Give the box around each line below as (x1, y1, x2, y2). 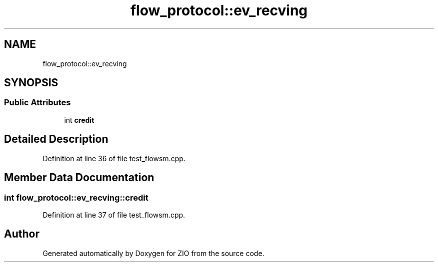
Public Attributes (4, 97, 71, 108)
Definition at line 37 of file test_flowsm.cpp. (42, 210, 185, 219)
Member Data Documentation (4, 171, 154, 184)
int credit (64, 115, 94, 124)
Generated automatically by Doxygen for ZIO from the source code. (42, 249, 264, 258)
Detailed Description (4, 133, 108, 146)
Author (4, 228, 39, 241)
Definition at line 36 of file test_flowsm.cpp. (42, 154, 185, 163)
